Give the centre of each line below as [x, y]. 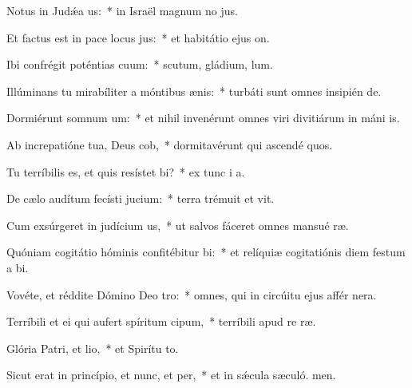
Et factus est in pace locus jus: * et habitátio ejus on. [138, 37]
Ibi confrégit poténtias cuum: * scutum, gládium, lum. [140, 64]
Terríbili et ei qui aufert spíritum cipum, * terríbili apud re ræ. [161, 321]
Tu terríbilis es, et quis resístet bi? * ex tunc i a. [126, 171]
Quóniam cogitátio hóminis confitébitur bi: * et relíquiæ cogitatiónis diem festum [206, 252]
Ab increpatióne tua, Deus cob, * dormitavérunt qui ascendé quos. [170, 144]
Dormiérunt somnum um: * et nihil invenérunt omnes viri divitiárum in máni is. [203, 118]
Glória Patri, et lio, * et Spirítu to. [93, 348]
